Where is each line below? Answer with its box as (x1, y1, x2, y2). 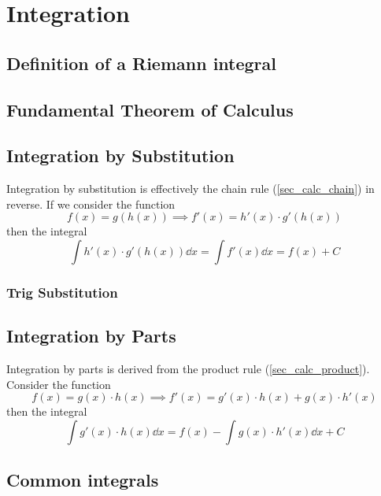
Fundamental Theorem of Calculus (6, 97, 294, 121)
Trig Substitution (6, 282, 118, 302)
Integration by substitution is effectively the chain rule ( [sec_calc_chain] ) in (6, 180, 375, 197)
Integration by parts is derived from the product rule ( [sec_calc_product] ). (6, 360, 370, 376)
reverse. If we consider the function (6, 195, 176, 212)
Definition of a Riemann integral (6, 50, 277, 75)
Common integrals (6, 468, 159, 492)
